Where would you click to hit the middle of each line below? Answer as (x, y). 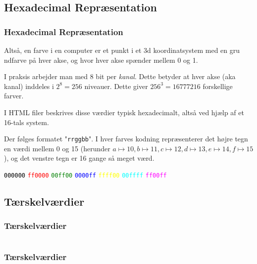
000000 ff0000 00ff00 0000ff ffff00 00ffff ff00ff (85, 176)
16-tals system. (26, 122)
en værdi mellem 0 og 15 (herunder (57, 148)
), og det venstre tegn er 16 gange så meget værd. (79, 158)
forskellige (218, 86)
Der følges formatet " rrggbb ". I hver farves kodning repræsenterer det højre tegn (126, 139)
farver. (14, 96)
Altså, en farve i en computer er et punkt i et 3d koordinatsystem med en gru (122, 50)
